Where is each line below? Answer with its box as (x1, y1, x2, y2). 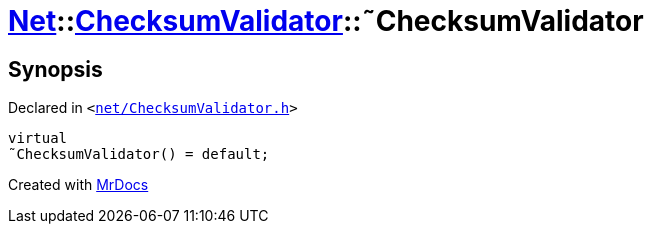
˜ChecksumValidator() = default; (8, 146, 270, 163)
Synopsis (8, 56, 103, 82)
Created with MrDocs (8, 176, 149, 194)
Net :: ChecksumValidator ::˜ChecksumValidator (8, 4, 644, 38)
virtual (8, 130, 68, 147)
